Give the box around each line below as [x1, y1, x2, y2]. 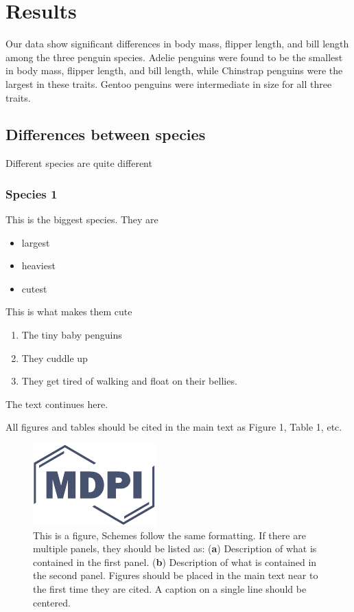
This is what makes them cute [5, 304, 132, 319]
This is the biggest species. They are [5, 212, 158, 227]
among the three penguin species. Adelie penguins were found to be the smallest [5, 49, 343, 64]
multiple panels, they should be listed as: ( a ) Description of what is [33, 541, 317, 556]
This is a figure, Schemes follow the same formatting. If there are [33, 528, 306, 542]
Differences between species [5, 124, 206, 145]
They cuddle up [21, 350, 88, 365]
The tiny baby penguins [21, 328, 122, 342]
